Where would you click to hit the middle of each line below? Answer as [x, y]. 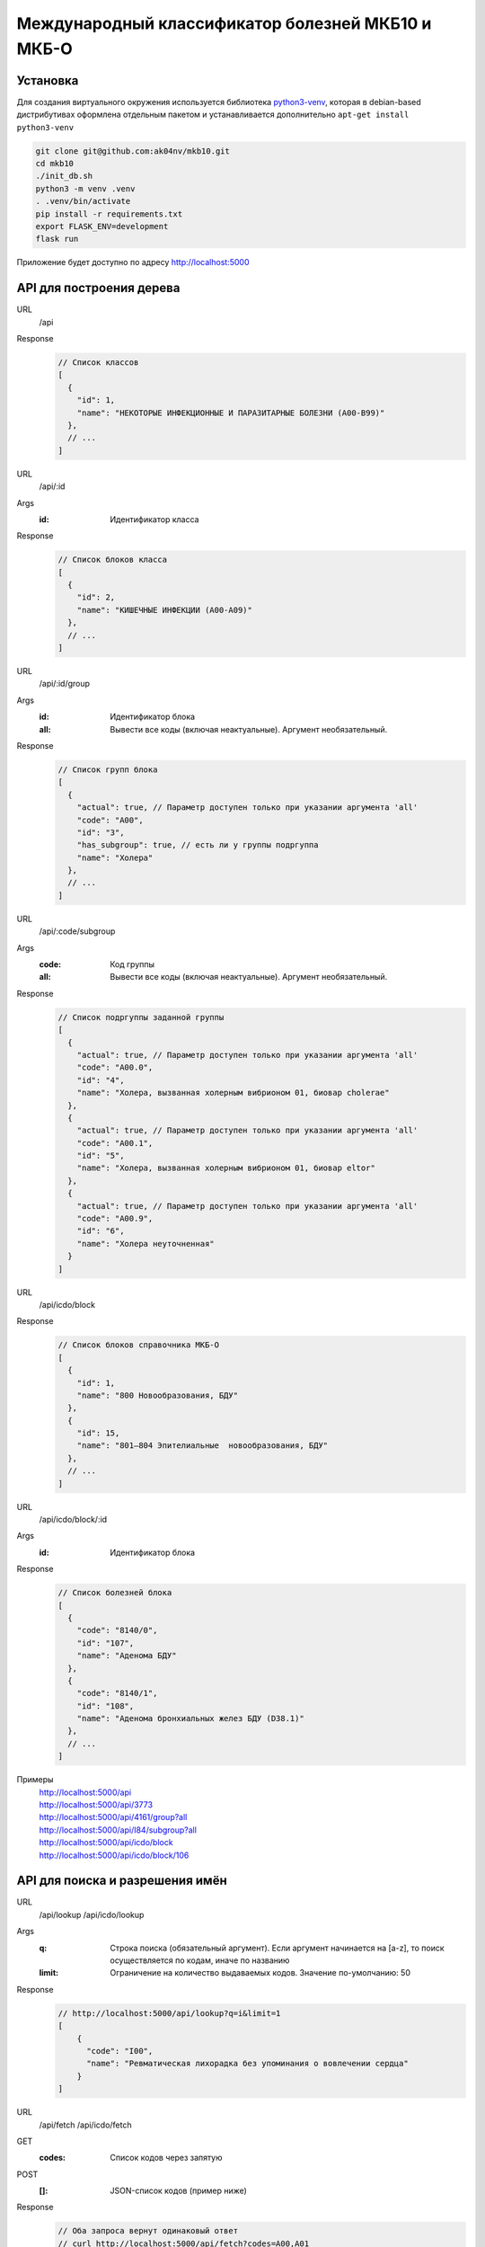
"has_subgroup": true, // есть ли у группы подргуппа [198, 845]
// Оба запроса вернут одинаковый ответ [148, 2231]
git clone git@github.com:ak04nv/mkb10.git [133, 151]
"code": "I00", [120, 2051]
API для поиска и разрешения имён [122, 1881]
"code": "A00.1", [115, 1143]
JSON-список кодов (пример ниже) [178, 2191]
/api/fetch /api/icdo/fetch [85, 2125]
